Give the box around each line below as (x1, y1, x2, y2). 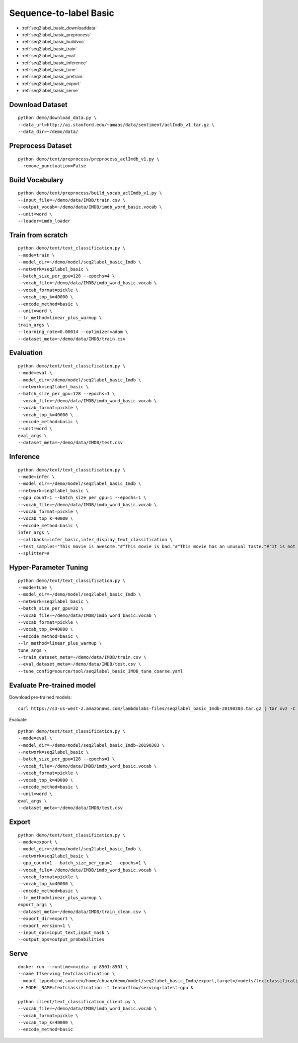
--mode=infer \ (18, 474, 55, 479)
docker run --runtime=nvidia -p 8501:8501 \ (18, 964, 129, 969)
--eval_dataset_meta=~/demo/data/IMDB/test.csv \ (18, 661, 142, 667)
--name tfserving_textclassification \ (18, 971, 115, 977)
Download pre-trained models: (9, 694, 72, 700)
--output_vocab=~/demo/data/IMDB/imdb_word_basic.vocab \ (18, 204, 162, 210)
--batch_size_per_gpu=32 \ (18, 605, 84, 611)
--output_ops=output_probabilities (18, 936, 105, 942)
